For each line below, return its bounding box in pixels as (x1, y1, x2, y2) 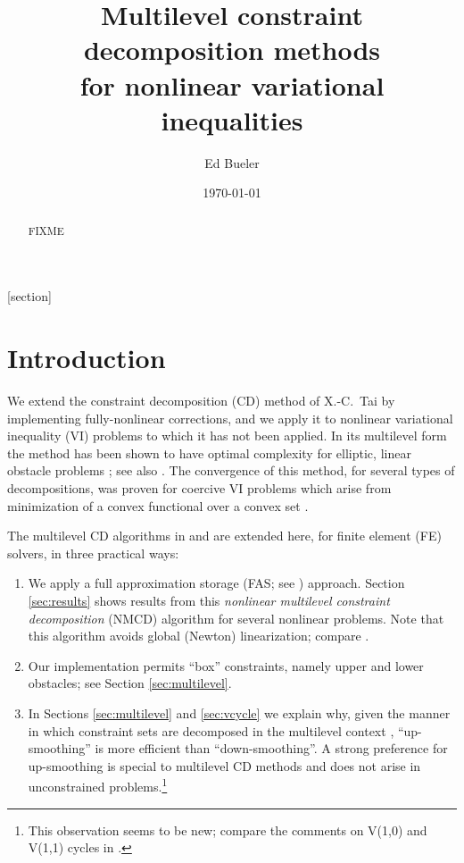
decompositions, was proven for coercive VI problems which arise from (7, 479, 392, 498)
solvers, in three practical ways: (7, 543, 179, 562)
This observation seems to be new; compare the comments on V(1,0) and (28, 820, 427, 839)
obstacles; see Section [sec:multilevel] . (28, 674, 232, 692)
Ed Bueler (204, 153, 260, 172)
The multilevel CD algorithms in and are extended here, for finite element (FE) (7, 526, 442, 545)
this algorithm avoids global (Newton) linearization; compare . (28, 626, 369, 645)
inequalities (161, 101, 303, 138)
